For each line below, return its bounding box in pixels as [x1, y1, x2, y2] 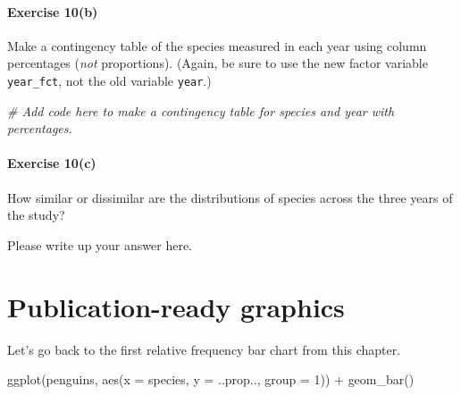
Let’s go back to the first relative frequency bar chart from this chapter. [7, 340, 401, 358]
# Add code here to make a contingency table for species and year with [7, 101, 395, 120]
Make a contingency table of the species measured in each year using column [7, 36, 427, 55]
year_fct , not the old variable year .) [7, 71, 212, 89]
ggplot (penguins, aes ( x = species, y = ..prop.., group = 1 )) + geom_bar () [7, 370, 415, 389]
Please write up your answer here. [7, 235, 192, 254]
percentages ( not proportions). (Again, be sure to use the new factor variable [7, 54, 428, 72]
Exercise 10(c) [7, 154, 96, 172]
